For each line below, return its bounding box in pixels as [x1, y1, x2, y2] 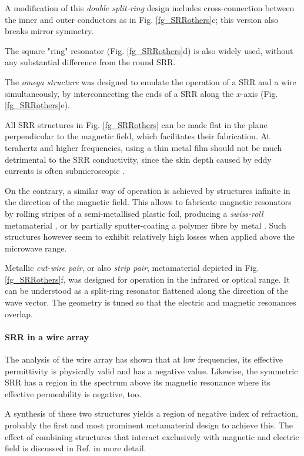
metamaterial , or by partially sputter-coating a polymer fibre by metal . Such [5, 219, 286, 231]
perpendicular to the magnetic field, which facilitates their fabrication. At [5, 130, 270, 142]
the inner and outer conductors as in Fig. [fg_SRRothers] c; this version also [5, 13, 279, 25]
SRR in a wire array [5, 330, 89, 343]
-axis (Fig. [240, 87, 278, 99]
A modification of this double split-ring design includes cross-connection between [5, 2, 295, 14]
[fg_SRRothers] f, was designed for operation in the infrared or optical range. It [5, 273, 290, 285]
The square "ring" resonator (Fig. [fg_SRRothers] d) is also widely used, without [5, 44, 293, 56]
